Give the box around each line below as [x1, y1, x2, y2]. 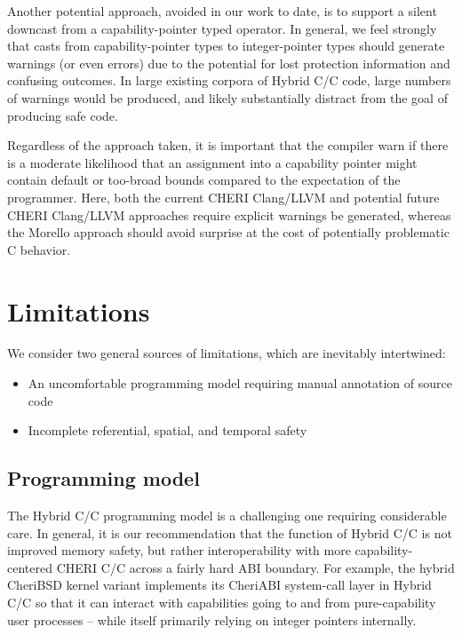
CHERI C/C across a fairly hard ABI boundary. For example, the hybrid [56, 558, 455, 576]
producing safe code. [7, 106, 118, 124]
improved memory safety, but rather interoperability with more [7, 541, 351, 560]
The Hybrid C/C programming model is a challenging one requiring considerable [7, 506, 447, 525]
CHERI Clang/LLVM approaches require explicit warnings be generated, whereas [7, 205, 451, 224]
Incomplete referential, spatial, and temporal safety [28, 421, 307, 440]
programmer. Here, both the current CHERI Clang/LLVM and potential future [7, 187, 440, 206]
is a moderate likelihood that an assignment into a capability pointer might [7, 153, 418, 171]
